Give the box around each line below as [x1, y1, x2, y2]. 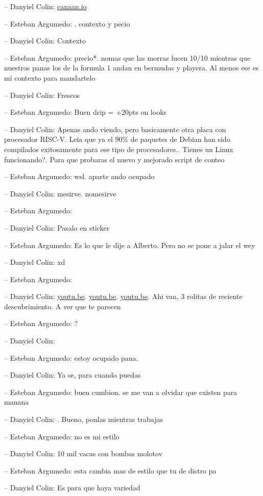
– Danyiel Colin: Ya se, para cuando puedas [4, 369, 141, 380]
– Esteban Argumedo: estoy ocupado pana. [4, 352, 138, 363]
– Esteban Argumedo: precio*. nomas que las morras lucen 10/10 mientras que [4, 52, 251, 63]
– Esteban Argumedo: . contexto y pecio [4, 18, 130, 29]
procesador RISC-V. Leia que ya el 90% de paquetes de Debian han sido [4, 134, 230, 144]
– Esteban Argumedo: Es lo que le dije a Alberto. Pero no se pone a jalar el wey [4, 239, 255, 250]
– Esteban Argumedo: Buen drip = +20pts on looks [4, 107, 167, 117]
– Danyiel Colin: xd [4, 257, 65, 267]
